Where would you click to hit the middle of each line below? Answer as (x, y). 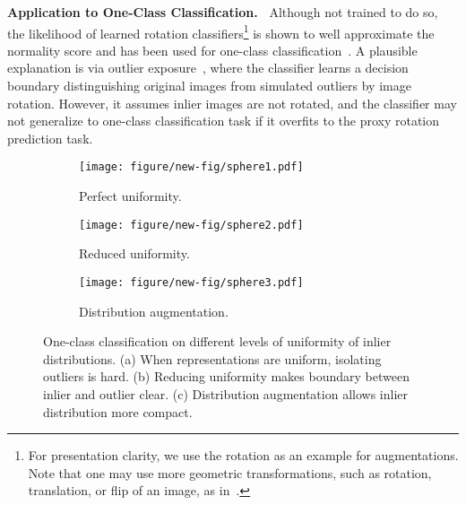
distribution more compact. (118, 411)
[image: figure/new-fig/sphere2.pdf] (191, 225)
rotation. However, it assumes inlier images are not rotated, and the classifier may (232, 103)
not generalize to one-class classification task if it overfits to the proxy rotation (224, 121)
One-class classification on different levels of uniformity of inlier (217, 341)
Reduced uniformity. (134, 253)
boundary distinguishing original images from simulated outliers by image (209, 86)
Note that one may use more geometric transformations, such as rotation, (230, 472)
